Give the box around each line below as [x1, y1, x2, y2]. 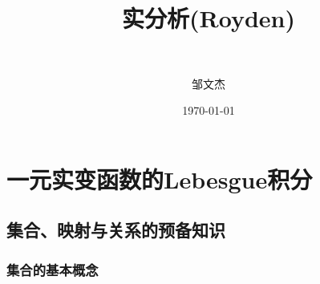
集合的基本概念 [6, 259, 99, 279]
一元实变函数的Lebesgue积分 [6, 162, 313, 195]
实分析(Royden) [122, 2, 295, 34]
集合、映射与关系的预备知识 [6, 217, 225, 242]
